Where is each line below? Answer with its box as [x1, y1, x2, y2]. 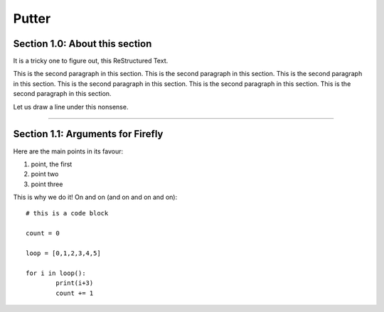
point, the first [31, 160, 73, 168]
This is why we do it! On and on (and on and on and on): [13, 193, 178, 202]
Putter [13, 11, 51, 26]
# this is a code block [26, 210, 109, 217]
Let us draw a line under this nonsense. [13, 102, 129, 111]
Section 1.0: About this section [13, 38, 152, 50]
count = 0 [26, 230, 60, 237]
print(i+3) [55, 279, 94, 287]
